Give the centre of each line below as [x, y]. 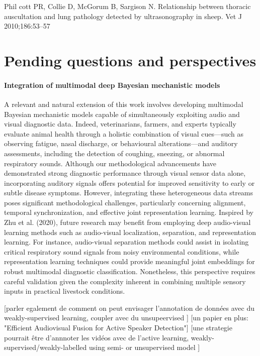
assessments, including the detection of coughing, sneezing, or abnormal [114, 153]
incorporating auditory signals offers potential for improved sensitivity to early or [129, 183]
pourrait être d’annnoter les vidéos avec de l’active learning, [97, 337]
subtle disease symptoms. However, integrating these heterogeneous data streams [129, 193]
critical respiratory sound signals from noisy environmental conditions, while [122, 251]
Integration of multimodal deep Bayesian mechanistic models [112, 85]
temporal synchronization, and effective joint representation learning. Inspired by [129, 212]
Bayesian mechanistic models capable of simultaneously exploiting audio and [122, 114]
